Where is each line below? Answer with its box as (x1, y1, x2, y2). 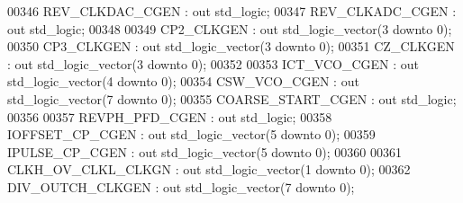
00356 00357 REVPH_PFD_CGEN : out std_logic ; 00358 (7, 107, 332, 126)
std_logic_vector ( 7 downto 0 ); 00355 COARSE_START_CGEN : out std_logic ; (7, 89, 457, 108)
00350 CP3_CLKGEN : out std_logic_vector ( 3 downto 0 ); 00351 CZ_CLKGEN (7, 37, 455, 56)
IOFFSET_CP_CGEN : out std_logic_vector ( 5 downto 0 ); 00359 (7, 125, 376, 144)
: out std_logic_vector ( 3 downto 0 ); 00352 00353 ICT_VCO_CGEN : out (7, 54, 420, 73)
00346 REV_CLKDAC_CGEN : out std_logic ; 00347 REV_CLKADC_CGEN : (7, 2, 457, 20)
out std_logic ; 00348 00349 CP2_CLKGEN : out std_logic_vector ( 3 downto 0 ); (7, 19, 452, 38)
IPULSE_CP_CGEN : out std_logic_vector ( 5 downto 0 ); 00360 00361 (7, 142, 402, 161)
